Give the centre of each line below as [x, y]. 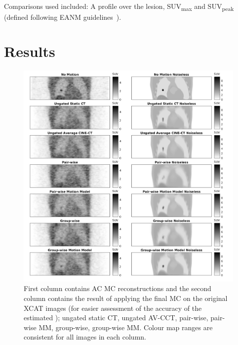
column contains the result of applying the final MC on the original [126, 298]
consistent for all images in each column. [85, 337]
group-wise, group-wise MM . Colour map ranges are [134, 327]
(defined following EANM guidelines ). [63, 17]
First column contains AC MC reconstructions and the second [118, 288]
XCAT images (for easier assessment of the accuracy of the [113, 308]
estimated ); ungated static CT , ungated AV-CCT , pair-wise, [116, 318]
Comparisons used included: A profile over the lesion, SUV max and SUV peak [119, 7]
